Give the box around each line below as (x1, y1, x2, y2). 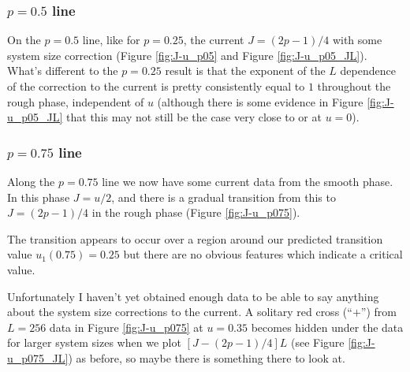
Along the (7, 173, 55, 189)
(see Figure (290, 334, 345, 351)
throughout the (317, 78, 391, 94)
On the (7, 32, 41, 48)
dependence (340, 62, 396, 79)
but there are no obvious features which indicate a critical (123, 246, 403, 262)
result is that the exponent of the (165, 62, 326, 79)
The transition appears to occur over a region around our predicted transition (7, 230, 383, 247)
